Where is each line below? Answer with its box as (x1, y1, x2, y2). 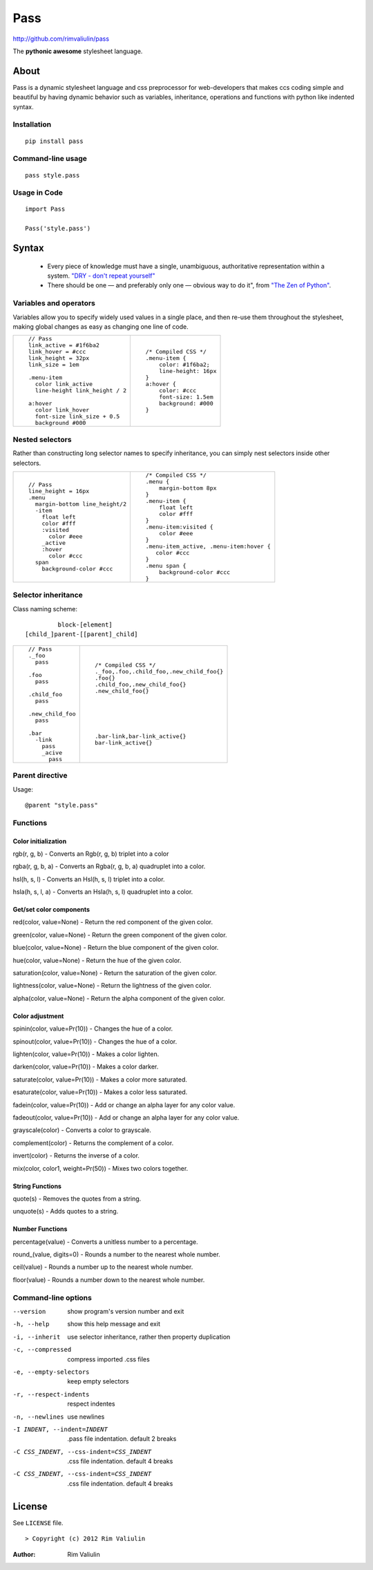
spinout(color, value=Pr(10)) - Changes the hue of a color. (12, 1037, 178, 1046)
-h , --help (12, 1320, 50, 1328)
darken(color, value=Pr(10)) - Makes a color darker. (12, 1062, 159, 1071)
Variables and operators (12, 298, 96, 308)
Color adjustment (12, 1012, 64, 1020)
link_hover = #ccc (28, 348, 86, 356)
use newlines (67, 1413, 105, 1421)
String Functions (12, 1182, 62, 1190)
